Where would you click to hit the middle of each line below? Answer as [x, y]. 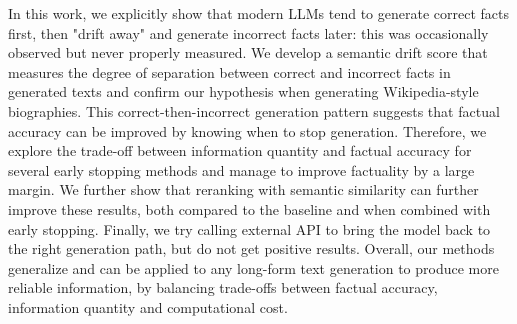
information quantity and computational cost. [148, 306]
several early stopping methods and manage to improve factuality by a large [241, 169]
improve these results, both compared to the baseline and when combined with [249, 208]
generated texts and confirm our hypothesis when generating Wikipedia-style [243, 91]
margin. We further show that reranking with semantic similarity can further [243, 189]
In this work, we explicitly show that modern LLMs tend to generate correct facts [258, 13]
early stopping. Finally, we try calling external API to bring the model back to [249, 228]
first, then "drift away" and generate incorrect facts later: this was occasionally [248, 32]
